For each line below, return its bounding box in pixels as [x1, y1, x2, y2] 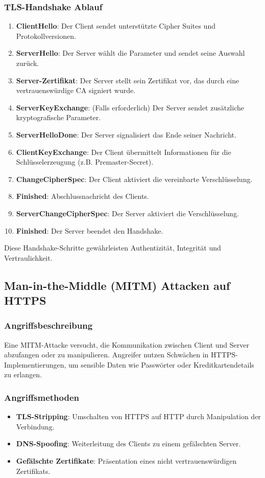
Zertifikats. [16, 465, 51, 476]
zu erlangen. [4, 369, 42, 380]
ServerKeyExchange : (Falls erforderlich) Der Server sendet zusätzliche [16, 102, 244, 112]
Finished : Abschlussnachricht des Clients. [16, 191, 149, 201]
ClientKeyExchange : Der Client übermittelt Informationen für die [16, 146, 231, 157]
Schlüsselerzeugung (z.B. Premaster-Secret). [16, 156, 154, 167]
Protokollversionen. [16, 30, 76, 41]
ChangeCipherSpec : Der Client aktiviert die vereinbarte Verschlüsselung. [16, 173, 253, 184]
